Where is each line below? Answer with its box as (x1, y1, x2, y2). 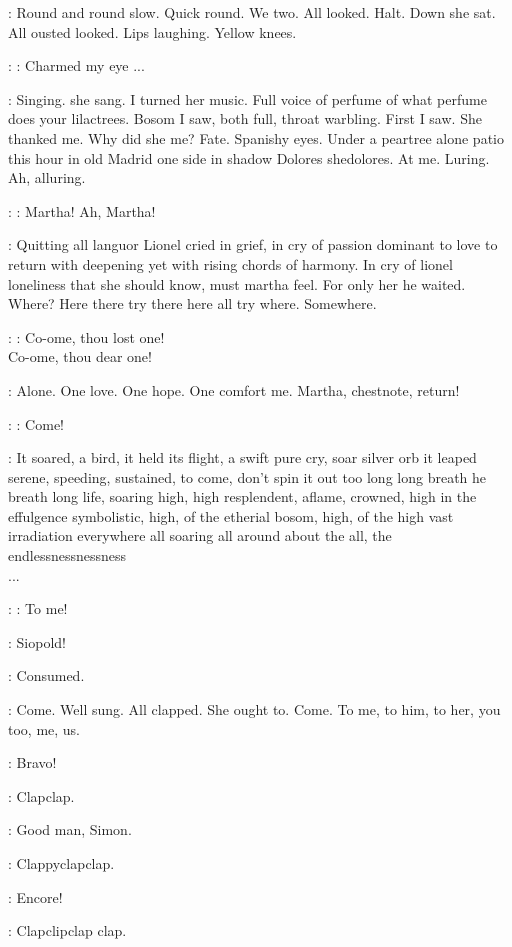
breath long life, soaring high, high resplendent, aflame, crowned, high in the (8, 486, 477, 507)
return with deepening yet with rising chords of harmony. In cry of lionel (8, 253, 453, 274)
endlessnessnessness (8, 545, 127, 566)
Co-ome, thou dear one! (8, 346, 152, 367)
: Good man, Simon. (8, 819, 132, 840)
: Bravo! (8, 752, 57, 773)
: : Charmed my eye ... (8, 55, 145, 76)
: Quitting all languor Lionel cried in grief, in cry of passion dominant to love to (8, 234, 498, 255)
